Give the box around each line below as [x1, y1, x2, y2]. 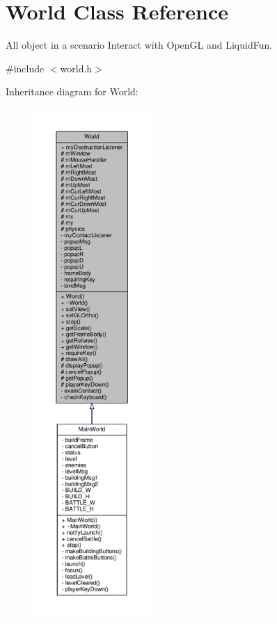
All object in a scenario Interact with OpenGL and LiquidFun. [6, 38, 273, 52]
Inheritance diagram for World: [6, 84, 138, 99]
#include [6, 61, 45, 75]
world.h [60, 61, 93, 75]
